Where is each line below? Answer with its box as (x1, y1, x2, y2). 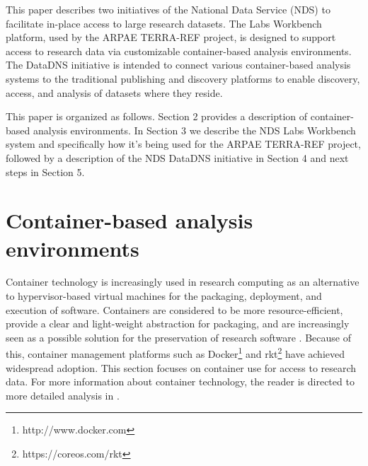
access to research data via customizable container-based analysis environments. (6, 43, 352, 58)
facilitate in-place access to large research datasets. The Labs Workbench (6, 16, 322, 30)
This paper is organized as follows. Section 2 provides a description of (6, 109, 308, 124)
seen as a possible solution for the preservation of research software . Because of (6, 330, 351, 344)
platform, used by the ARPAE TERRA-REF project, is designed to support (6, 30, 336, 45)
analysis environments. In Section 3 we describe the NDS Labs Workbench (33, 122, 356, 137)
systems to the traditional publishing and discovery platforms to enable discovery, (6, 71, 360, 86)
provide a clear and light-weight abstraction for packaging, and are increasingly (6, 316, 350, 331)
